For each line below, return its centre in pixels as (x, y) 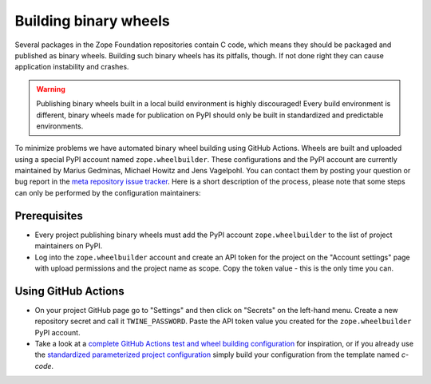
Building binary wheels (93, 21)
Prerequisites (49, 216)
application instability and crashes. (72, 67)
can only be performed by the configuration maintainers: (108, 192)
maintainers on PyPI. (69, 246)
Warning (51, 89)
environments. (60, 126)
